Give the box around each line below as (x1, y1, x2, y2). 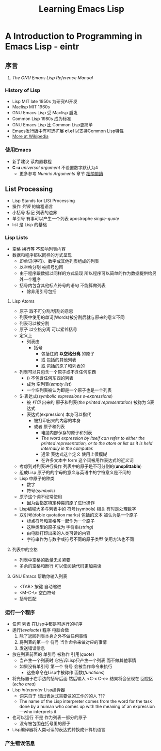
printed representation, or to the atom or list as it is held (41, 440, 153, 446)
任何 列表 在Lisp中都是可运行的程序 (12, 621, 82, 627)
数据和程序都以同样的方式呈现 (12, 252, 72, 258)
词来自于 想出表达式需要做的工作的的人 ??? (19, 693, 105, 699)
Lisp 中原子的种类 (19, 475, 55, 481)
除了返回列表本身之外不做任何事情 (19, 633, 88, 639)
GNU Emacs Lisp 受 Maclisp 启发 (12, 110, 78, 116)
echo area (14, 681, 34, 687)
